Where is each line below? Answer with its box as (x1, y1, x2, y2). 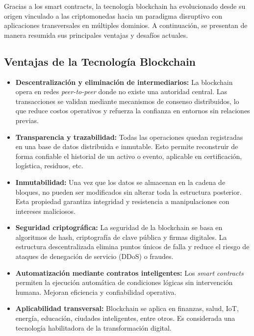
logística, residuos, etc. (15, 160, 83, 171)
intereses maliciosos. (15, 206, 76, 216)
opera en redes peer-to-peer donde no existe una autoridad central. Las (15, 86, 227, 97)
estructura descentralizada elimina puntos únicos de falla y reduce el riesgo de (15, 241, 250, 252)
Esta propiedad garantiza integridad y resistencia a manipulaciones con (15, 196, 229, 207)
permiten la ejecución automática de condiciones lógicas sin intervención (15, 277, 233, 287)
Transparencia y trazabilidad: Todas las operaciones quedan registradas (15, 131, 243, 142)
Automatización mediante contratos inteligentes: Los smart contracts (15, 267, 244, 278)
